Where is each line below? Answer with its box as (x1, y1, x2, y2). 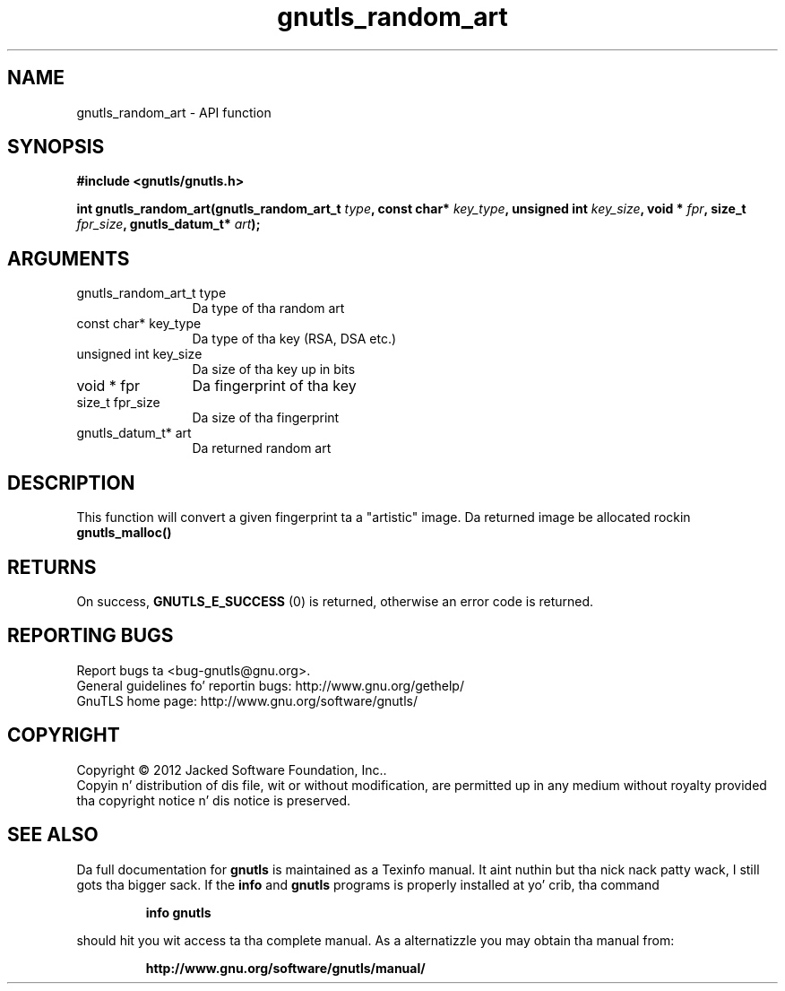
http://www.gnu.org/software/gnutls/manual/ (145, 960, 426, 976)
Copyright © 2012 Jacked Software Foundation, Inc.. (76, 761, 387, 778)
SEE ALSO (7, 823, 99, 847)
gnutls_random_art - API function (76, 104, 272, 120)
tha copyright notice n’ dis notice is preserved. (76, 792, 351, 808)
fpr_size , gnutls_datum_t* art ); (76, 216, 261, 232)
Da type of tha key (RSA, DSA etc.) (192, 331, 397, 347)
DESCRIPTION (7, 471, 135, 494)
